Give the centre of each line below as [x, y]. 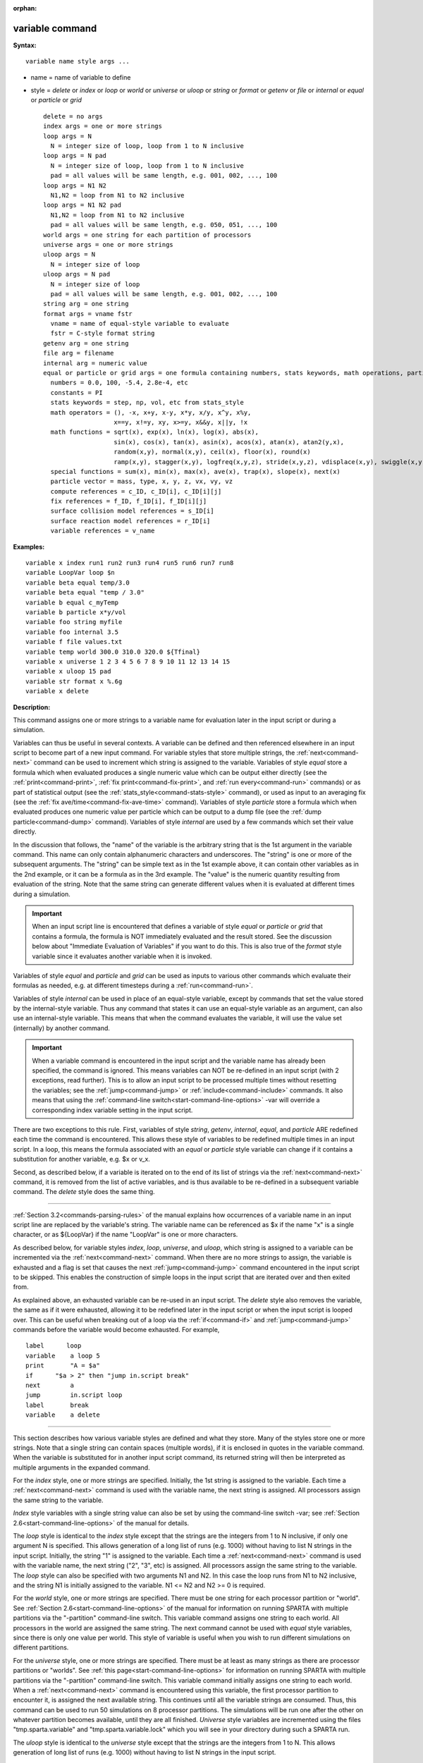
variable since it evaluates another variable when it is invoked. [122, 956]
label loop [54, 1346]
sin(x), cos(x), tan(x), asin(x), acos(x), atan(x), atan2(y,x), [229, 442]
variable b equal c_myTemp [72, 602]
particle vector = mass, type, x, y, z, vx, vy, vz [141, 482]
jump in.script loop [74, 1395]
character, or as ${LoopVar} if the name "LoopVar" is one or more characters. [125, 1235]
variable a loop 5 [63, 1355]
